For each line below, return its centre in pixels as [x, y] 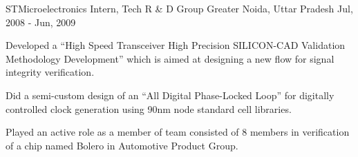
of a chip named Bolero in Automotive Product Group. [122, 145]
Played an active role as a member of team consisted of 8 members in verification [178, 132]
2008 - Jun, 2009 [41, 22]
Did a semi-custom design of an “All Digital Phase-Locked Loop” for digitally [170, 95]
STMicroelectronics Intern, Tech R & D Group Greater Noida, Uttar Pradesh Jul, [179, 8]
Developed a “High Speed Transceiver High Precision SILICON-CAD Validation [176, 45]
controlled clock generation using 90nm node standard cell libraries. [149, 108]
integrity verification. [50, 72]
